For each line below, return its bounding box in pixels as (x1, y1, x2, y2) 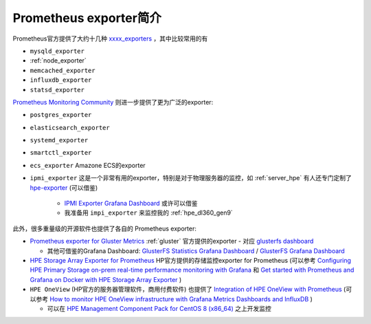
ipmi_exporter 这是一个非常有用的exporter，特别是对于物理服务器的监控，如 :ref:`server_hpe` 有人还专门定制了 (30, 174, 352, 182)
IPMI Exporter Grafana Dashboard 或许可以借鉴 (64, 199, 198, 208)
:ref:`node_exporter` (30, 56, 87, 65)
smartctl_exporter (30, 149, 92, 157)
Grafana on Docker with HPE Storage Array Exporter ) (30, 275, 182, 283)
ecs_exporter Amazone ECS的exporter (30, 161, 146, 169)
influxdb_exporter (30, 76, 92, 84)
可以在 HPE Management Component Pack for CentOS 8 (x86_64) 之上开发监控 (47, 304, 271, 312)
